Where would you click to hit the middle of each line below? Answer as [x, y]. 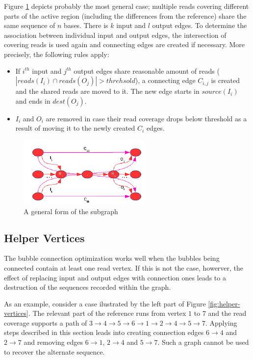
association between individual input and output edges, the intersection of [115, 35]
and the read [227, 313]
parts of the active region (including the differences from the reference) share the [125, 15]
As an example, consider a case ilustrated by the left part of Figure [105, 303]
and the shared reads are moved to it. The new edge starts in [107, 91]
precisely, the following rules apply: [57, 54]
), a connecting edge [165, 80]
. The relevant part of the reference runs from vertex [107, 313]
